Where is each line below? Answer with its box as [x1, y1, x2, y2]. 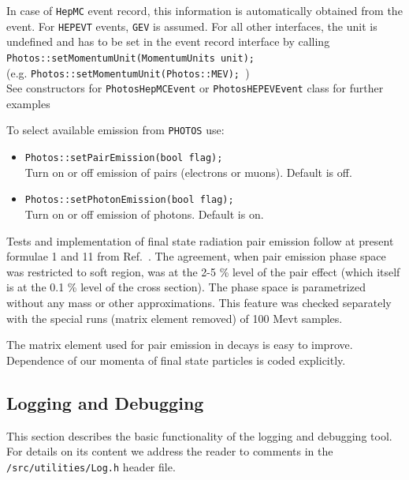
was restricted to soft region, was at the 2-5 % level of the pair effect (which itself [6, 263, 400, 279]
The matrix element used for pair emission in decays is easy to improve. [6, 336, 353, 353]
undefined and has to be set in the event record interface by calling [6, 33, 330, 50]
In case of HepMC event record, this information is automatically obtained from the [6, 2, 403, 18]
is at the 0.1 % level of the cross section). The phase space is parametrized [6, 279, 366, 295]
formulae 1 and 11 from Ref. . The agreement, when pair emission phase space [6, 248, 386, 264]
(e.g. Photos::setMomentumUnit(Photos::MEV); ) [6, 64, 250, 81]
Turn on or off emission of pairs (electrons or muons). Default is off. [24, 163, 352, 180]
